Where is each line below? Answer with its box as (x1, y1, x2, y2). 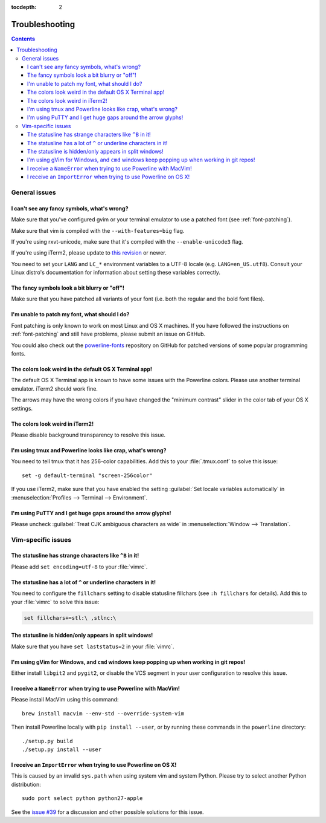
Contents (11, 35, 36, 42)
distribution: (11, 781, 42, 788)
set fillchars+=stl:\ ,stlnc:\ (24, 614, 117, 621)
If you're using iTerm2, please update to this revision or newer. (11, 249, 167, 256)
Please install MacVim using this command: (11, 696, 119, 703)
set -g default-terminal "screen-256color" (22, 472, 153, 479)
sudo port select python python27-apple (22, 795, 143, 802)
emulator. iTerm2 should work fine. (11, 385, 98, 392)
